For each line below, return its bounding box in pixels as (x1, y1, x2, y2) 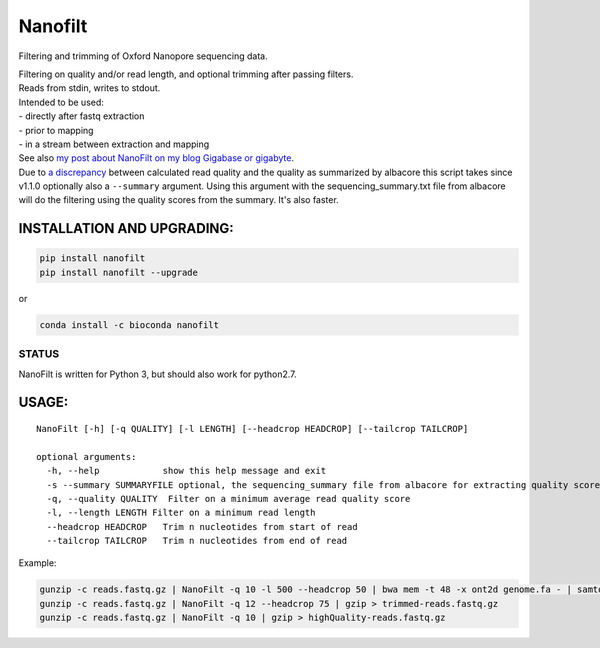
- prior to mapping (18, 124, 94, 136)
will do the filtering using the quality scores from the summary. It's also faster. (18, 194, 339, 206)
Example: (18, 557, 57, 569)
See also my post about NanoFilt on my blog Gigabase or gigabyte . (18, 152, 295, 164)
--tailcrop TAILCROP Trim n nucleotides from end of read (46, 535, 348, 547)
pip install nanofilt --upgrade (39, 266, 199, 278)
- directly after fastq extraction (18, 110, 145, 122)
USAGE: (18, 394, 69, 411)
